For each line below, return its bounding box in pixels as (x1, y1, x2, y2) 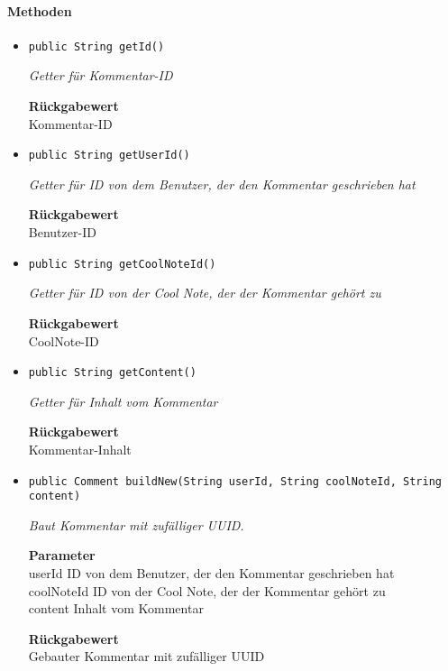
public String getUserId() (28, 149, 190, 162)
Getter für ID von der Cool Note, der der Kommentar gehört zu (28, 283, 381, 302)
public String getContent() (28, 366, 197, 380)
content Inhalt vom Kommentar (28, 599, 204, 618)
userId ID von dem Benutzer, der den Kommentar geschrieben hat (28, 564, 395, 583)
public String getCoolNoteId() (28, 257, 216, 271)
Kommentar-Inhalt (28, 439, 132, 458)
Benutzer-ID (28, 223, 96, 242)
